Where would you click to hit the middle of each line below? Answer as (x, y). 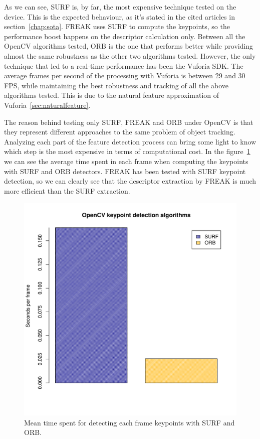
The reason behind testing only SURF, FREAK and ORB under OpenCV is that (129, 122)
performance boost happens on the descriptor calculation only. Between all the (125, 36)
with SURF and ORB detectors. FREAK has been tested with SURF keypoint (125, 171)
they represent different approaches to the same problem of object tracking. (120, 132)
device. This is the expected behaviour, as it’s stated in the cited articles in (119, 16)
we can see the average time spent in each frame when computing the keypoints (126, 161)
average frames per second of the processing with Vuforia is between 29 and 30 (125, 76)
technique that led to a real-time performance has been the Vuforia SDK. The (124, 65)
